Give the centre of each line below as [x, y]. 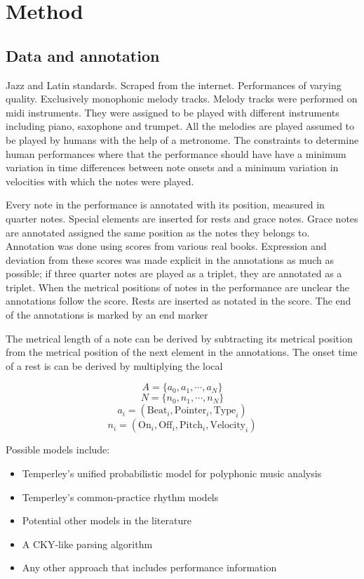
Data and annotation [83, 55]
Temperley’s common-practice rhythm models [120, 497]
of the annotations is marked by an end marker [107, 315]
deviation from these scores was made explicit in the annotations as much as [170, 259]
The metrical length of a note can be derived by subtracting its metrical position [179, 338]
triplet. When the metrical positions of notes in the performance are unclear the [178, 287]
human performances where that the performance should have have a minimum [176, 153]
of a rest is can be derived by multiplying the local [114, 365]
